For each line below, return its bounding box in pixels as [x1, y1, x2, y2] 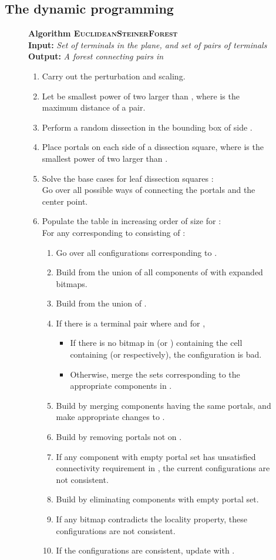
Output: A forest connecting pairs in [28, 50, 164, 62]
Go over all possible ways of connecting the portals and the [42, 184, 255, 196]
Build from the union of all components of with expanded [56, 266, 263, 278]
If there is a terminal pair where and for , [56, 316, 206, 329]
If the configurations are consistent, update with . [56, 544, 235, 556]
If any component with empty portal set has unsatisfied [56, 450, 256, 462]
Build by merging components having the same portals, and [56, 399, 271, 411]
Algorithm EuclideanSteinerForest [28, 27, 178, 39]
